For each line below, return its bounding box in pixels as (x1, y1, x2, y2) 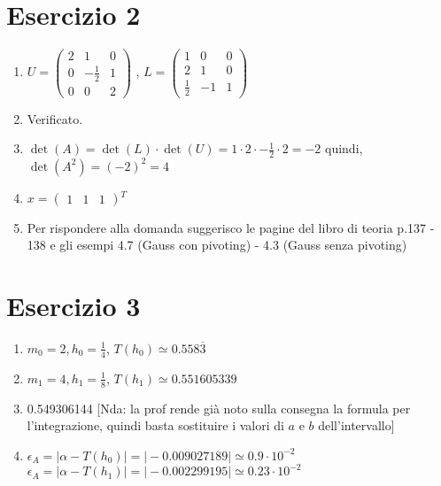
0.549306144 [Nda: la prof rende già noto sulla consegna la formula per (27, 398, 411, 417)
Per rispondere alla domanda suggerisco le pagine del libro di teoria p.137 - (27, 218, 435, 236)
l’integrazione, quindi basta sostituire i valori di (27, 416, 284, 435)
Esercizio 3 (6, 287, 141, 323)
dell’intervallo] (318, 416, 395, 435)
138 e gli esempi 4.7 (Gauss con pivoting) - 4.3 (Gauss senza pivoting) (27, 235, 407, 254)
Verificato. (27, 109, 83, 127)
